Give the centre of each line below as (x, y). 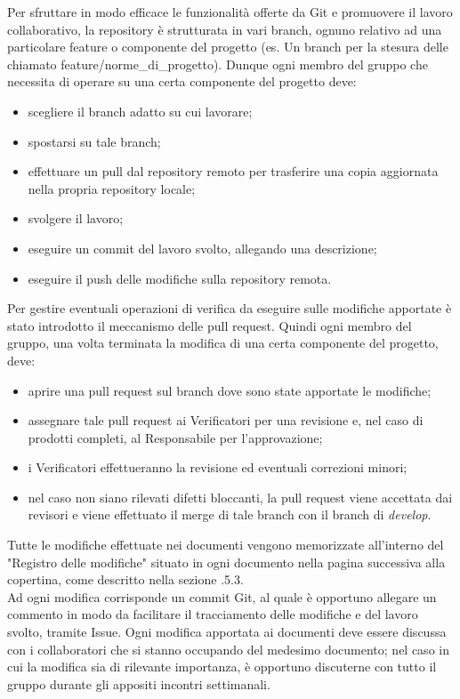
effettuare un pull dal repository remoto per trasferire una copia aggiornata (233, 171)
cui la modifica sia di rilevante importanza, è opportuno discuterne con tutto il (222, 667)
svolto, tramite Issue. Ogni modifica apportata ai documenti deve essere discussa (227, 632)
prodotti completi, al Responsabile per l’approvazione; (175, 437)
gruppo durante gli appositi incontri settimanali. (139, 683)
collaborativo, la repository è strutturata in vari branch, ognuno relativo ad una (225, 29)
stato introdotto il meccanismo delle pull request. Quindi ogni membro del (210, 325)
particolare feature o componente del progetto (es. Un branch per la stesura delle (228, 47)
